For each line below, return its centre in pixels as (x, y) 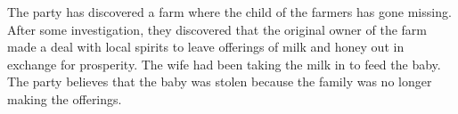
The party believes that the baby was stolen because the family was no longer (220, 81)
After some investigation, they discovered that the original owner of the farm (217, 29)
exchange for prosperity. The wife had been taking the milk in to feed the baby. (224, 64)
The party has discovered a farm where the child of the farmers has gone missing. (229, 12)
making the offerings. (65, 98)
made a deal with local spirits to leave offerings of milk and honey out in (206, 47)
